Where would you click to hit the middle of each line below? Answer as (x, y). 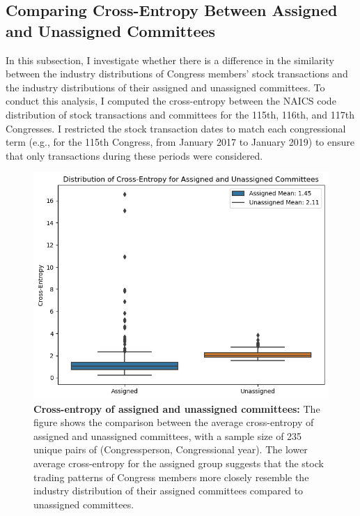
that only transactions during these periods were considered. (134, 155)
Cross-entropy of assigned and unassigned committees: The (177, 408)
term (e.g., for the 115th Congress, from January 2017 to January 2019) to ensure (180, 142)
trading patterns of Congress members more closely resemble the (171, 477)
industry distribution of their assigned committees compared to (169, 491)
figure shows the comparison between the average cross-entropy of (174, 422)
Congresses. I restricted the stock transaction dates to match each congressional (176, 128)
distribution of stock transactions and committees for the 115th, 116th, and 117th (180, 114)
